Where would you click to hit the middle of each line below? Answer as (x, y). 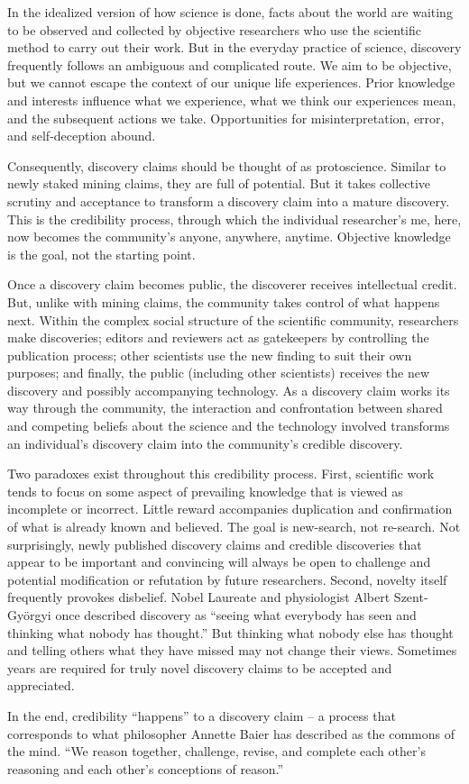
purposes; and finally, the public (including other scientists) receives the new (219, 373)
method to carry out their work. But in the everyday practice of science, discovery (234, 47)
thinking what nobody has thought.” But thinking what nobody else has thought (230, 632)
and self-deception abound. (82, 136)
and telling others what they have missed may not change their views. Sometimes (232, 650)
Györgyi (29, 615)
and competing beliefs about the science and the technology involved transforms (229, 426)
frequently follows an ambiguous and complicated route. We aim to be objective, (230, 64)
